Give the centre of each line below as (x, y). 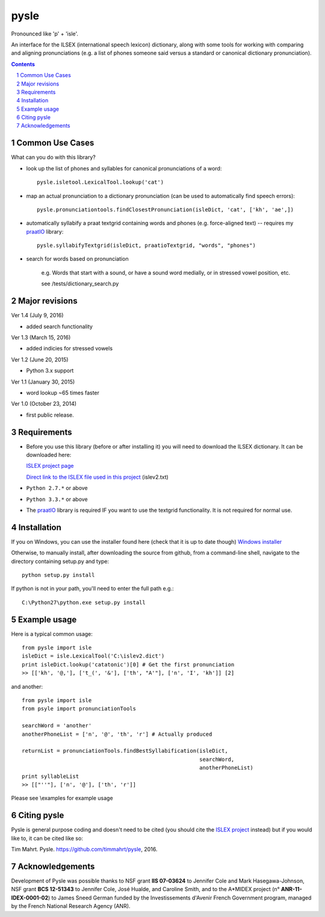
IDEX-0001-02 (30, 898)
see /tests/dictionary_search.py (80, 284)
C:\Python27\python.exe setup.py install (84, 602)
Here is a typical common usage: (52, 634)
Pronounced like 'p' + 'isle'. (45, 34)
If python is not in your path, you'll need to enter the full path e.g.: (92, 589)
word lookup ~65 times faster (63, 393)
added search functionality (60, 326)
